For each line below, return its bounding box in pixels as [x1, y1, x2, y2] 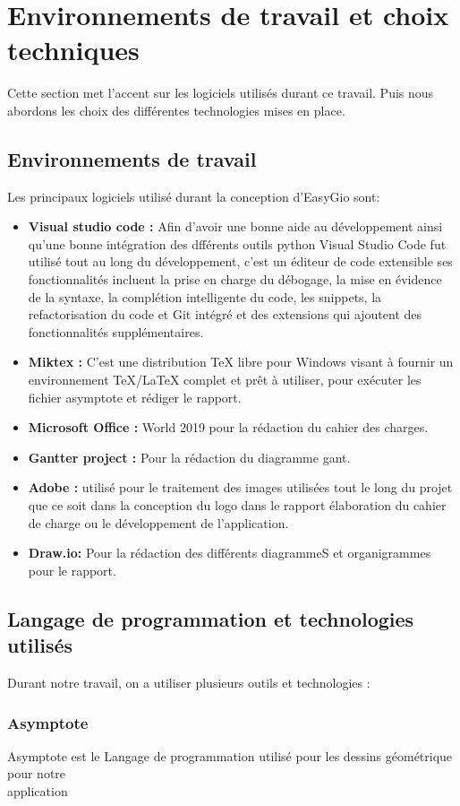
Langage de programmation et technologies [7, 604, 414, 632]
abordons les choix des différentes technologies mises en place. [7, 100, 345, 119]
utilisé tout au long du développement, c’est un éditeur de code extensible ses [28, 252, 453, 271]
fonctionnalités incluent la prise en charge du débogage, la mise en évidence [28, 270, 442, 289]
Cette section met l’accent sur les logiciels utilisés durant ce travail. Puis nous [7, 83, 434, 102]
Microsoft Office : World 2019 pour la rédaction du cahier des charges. [28, 418, 429, 437]
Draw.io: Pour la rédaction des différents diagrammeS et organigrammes [28, 543, 431, 562]
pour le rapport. [28, 560, 116, 579]
